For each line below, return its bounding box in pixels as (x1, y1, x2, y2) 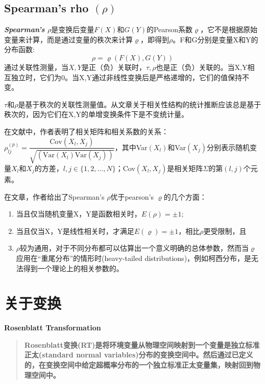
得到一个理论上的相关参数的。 (23, 262, 124, 273)
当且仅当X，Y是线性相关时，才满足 (16, 225, 134, 236)
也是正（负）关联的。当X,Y (156, 61, 248, 72)
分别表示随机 (206, 141, 250, 152)
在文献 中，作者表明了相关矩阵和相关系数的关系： (4, 126, 168, 136)
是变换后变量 (51, 24, 94, 35)
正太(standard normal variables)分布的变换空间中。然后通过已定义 (24, 349, 253, 360)
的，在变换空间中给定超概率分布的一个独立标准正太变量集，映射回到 (24, 359, 253, 370)
